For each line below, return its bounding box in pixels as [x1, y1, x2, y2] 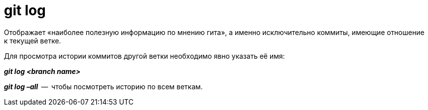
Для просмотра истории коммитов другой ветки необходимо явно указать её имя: [4, 51, 285, 60]
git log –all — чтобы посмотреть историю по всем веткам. [4, 82, 203, 91]
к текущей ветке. [4, 36, 61, 45]
